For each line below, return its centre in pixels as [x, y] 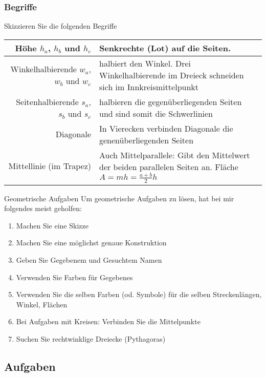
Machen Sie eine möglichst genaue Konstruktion [91, 243]
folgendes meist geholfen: [43, 208]
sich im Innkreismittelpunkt [149, 87]
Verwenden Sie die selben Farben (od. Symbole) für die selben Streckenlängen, [139, 294]
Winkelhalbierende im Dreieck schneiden [171, 75]
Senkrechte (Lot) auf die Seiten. [165, 48]
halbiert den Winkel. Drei [145, 63]
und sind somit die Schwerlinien [156, 113]
